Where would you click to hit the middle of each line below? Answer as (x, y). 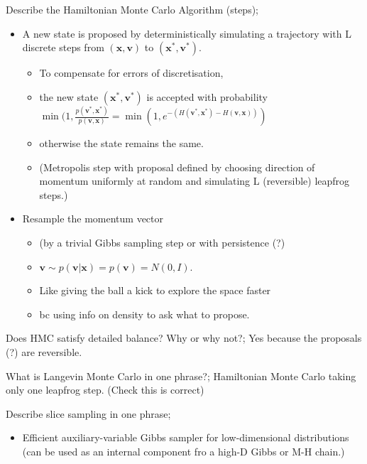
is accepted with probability (207, 96)
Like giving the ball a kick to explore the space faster (155, 290)
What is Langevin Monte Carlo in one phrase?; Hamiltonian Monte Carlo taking (181, 376)
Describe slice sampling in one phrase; (88, 413)
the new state (69, 96)
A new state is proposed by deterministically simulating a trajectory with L (187, 33)
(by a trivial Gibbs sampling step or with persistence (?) (162, 243)
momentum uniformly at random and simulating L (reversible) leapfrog (195, 181)
